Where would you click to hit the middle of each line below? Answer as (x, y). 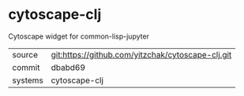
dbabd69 (68, 67)
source (25, 54)
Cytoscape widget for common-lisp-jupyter (79, 36)
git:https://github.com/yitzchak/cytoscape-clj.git (141, 54)
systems (28, 80)
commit (26, 67)
